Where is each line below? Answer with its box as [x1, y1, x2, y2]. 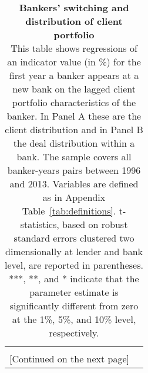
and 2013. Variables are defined [9, 177, 139, 190]
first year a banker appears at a [9, 68, 139, 82]
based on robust [62, 217, 128, 231]
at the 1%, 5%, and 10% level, [12, 312, 136, 326]
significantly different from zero [9, 299, 139, 312]
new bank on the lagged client [12, 82, 136, 95]
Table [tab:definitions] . [22, 204, 116, 217]
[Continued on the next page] [9, 352, 130, 365]
